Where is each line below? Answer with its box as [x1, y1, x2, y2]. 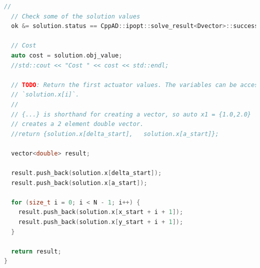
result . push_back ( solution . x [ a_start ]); [11, 179, 147, 186]
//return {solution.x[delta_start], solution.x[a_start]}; [11, 130, 219, 137]
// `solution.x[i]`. [11, 91, 79, 98]
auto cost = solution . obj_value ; [11, 51, 122, 59]
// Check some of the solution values [11, 12, 140, 20]
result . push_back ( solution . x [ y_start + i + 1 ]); [18, 218, 183, 226]
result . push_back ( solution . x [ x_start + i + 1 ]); [18, 208, 183, 216]
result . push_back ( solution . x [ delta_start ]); [11, 169, 162, 177]
